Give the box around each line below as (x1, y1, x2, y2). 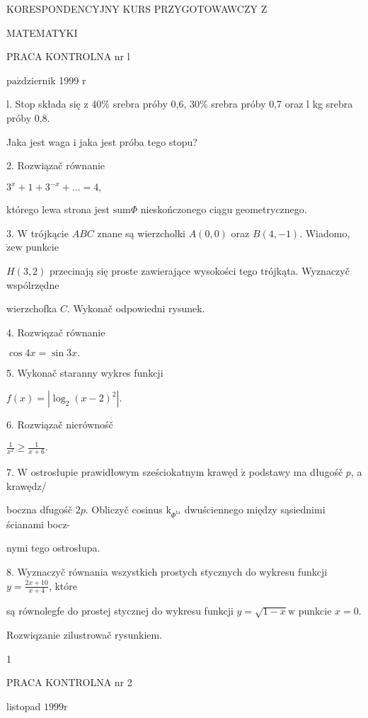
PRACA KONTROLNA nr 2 (6, 675, 132, 690)
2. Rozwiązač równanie (6, 158, 105, 173)
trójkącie (30, 225, 69, 240)
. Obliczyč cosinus (85, 502, 163, 517)
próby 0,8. (6, 110, 50, 125)
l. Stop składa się (6, 96, 81, 111)
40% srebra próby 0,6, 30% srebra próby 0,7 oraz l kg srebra (91, 96, 353, 111)
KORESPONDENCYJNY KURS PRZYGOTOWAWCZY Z (6, 1, 268, 16)
